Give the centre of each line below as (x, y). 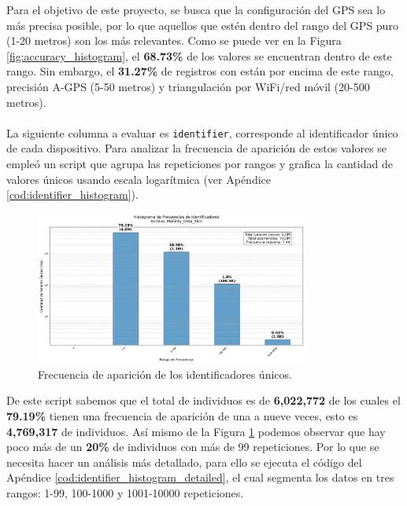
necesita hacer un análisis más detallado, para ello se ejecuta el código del (184, 462)
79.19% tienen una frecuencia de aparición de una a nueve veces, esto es (182, 416)
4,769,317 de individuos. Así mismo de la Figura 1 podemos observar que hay (196, 431)
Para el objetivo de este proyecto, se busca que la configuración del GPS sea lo (196, 9)
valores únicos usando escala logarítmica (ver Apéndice (139, 179)
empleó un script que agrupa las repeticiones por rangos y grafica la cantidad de (200, 163)
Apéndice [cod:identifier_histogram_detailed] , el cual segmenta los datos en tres (200, 477)
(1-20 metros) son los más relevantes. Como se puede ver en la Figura (174, 40)
